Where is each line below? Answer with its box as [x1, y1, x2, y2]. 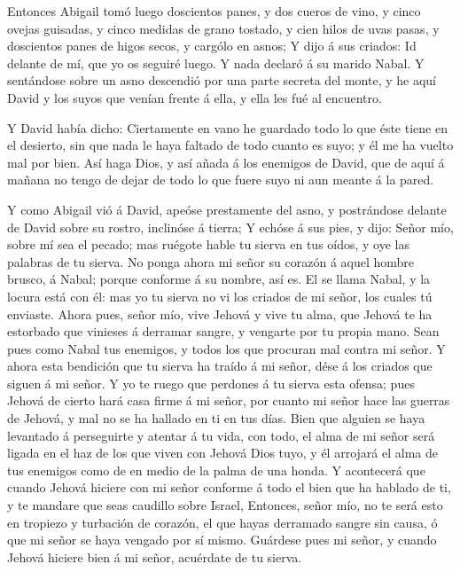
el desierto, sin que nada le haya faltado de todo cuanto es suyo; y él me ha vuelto [7, 136, 454, 154]
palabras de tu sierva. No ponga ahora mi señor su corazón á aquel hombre [7, 252, 415, 270]
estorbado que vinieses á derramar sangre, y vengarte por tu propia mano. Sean [7, 322, 440, 341]
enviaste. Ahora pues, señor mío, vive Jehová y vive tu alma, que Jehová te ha [7, 304, 433, 323]
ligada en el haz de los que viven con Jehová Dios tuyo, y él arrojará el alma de [7, 443, 438, 462]
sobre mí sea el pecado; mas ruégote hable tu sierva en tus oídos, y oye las [7, 235, 410, 254]
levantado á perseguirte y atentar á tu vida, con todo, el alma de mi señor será [7, 426, 435, 444]
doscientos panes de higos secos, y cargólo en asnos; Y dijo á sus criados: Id [7, 36, 417, 55]
